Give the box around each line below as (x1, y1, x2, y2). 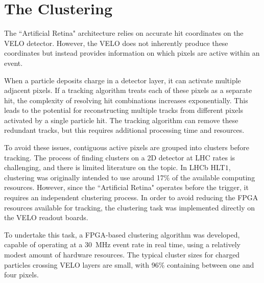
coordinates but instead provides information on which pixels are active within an (4, 48, 260, 58)
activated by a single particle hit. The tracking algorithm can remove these (4, 114, 238, 125)
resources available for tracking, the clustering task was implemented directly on (4, 202, 255, 213)
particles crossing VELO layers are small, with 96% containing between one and (4, 259, 254, 270)
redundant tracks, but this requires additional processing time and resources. (4, 125, 245, 135)
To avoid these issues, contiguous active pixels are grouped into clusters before (4, 142, 249, 153)
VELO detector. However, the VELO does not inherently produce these (4, 37, 228, 48)
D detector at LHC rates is (151, 152, 235, 162)
